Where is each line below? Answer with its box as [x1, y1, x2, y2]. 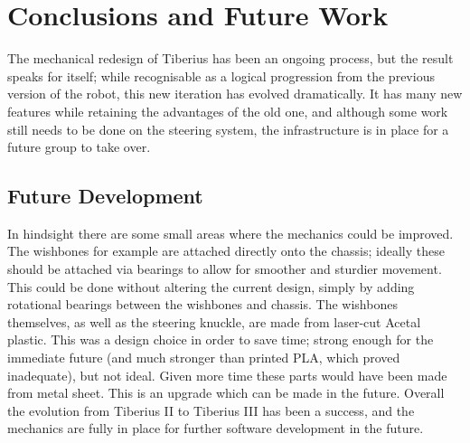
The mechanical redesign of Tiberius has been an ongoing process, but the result [7, 49, 454, 68]
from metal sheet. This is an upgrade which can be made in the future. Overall [7, 383, 445, 402]
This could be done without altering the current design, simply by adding [7, 277, 415, 296]
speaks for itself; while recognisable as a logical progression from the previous [7, 66, 435, 85]
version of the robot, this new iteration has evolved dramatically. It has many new [7, 84, 463, 103]
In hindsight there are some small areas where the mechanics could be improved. [7, 223, 454, 242]
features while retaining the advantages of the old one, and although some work [7, 101, 448, 120]
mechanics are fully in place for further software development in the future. [7, 419, 424, 438]
